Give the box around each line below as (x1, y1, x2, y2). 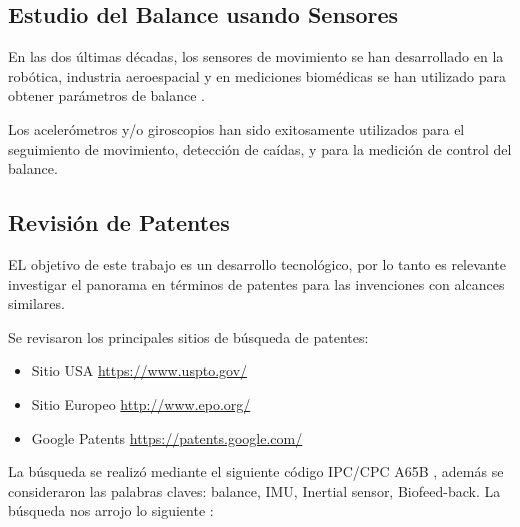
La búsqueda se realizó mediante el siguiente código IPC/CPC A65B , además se (8, 461, 504, 482)
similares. (8, 293, 65, 314)
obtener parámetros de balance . (8, 85, 205, 106)
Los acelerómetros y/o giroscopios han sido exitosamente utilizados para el (8, 118, 465, 139)
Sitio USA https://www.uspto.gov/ (31, 360, 248, 381)
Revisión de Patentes (8, 207, 230, 238)
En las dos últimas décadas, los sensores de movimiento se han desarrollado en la (8, 46, 504, 67)
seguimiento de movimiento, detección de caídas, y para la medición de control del (8, 138, 512, 159)
